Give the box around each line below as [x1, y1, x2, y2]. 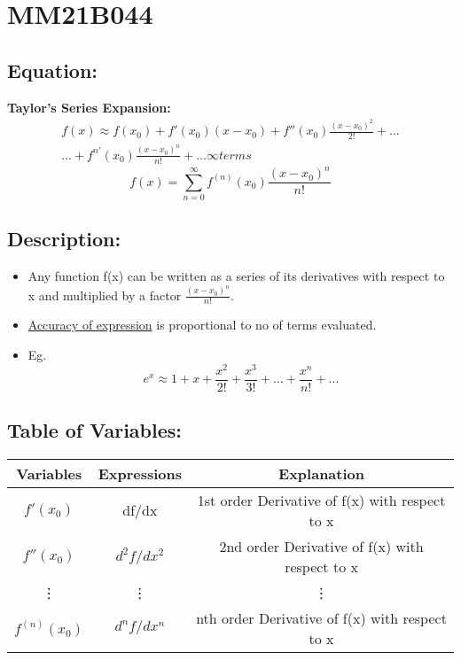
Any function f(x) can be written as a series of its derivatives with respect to [27, 267, 445, 285]
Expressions [98, 462, 183, 484]
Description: [7, 225, 121, 252]
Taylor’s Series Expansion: [7, 97, 171, 116]
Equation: [7, 56, 98, 83]
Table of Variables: [7, 416, 183, 444]
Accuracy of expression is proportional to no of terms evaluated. [27, 315, 377, 334]
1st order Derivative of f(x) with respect [197, 489, 446, 510]
